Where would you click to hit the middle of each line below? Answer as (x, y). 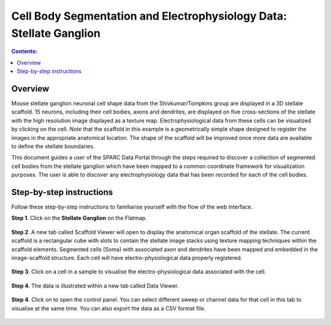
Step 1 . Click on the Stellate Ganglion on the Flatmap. (79, 218)
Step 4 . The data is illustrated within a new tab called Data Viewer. (95, 286)
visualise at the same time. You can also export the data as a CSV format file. (108, 308)
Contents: (25, 52)
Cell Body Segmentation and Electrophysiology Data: (149, 16)
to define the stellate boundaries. (53, 146)
